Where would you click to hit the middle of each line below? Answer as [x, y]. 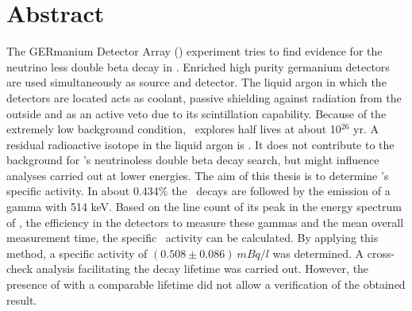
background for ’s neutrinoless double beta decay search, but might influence [193, 160]
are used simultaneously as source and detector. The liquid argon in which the [196, 82]
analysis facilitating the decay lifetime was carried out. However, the [202, 269]
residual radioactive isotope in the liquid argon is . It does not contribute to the [200, 144]
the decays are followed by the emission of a [281, 191]
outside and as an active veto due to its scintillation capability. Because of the [196, 113]
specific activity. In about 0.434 [83, 191]
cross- [381, 253]
